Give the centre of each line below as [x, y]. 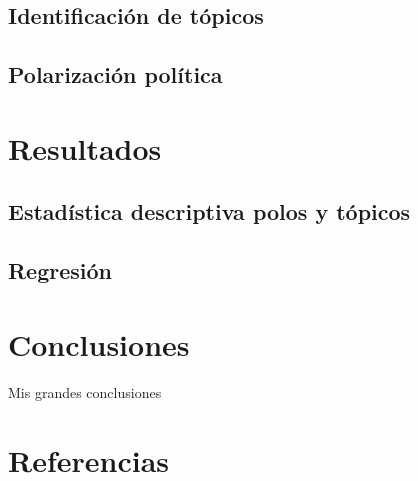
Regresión [60, 270]
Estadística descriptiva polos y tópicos [209, 211]
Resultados [85, 147]
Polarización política [115, 74]
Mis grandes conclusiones [85, 391]
